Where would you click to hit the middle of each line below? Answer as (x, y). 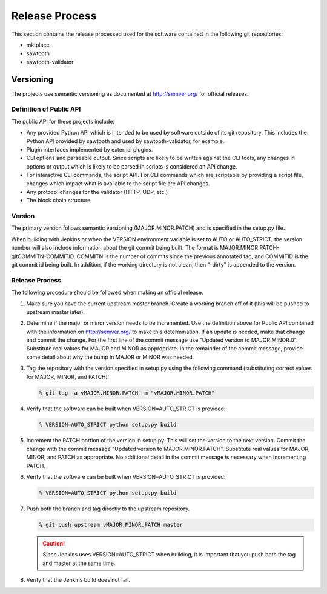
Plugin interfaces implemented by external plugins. (90, 149)
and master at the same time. (79, 563)
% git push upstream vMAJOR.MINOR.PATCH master (111, 525)
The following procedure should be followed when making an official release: (107, 292)
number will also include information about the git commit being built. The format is (115, 248)
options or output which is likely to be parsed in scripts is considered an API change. (132, 166)
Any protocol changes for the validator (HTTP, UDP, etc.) (97, 192)
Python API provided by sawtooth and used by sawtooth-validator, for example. (125, 141)
